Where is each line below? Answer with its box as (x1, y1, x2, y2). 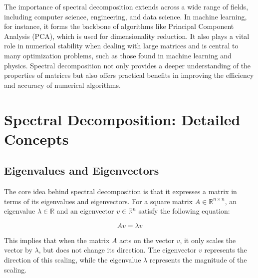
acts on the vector (119, 235, 174, 245)
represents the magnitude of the (149, 255, 247, 265)
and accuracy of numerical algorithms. (4, 79, 121, 90)
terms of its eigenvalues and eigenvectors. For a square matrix (4, 196, 193, 206)
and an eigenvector (56, 206, 114, 216)
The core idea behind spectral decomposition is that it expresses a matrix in (4, 186, 237, 197)
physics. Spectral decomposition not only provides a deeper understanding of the (4, 60, 251, 70)
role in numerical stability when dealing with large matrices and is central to (4, 40, 239, 51)
